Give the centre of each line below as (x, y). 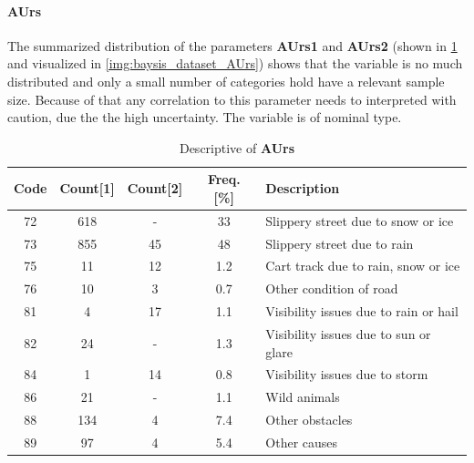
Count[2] (155, 188)
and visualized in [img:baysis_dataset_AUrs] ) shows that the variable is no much (235, 63)
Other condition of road (332, 288)
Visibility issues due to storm (347, 374)
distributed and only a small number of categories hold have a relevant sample (226, 81)
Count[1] (87, 188)
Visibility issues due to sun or (348, 334)
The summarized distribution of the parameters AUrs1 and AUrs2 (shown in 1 (232, 45)
